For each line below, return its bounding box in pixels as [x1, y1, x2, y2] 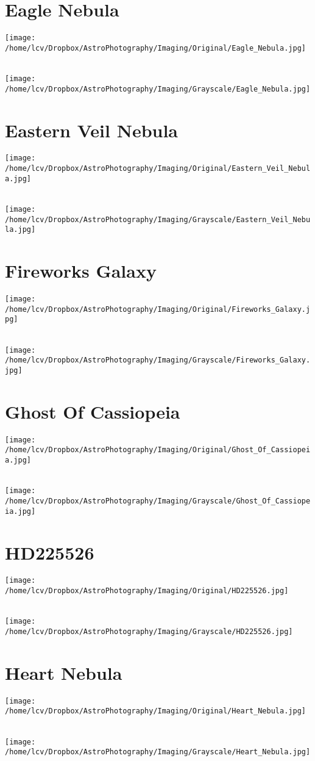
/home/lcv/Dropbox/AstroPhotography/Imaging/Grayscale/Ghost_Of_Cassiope [5, 497, 311, 505]
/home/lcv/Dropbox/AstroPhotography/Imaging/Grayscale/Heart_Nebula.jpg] [5, 748, 311, 757]
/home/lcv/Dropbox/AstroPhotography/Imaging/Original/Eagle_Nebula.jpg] [5, 43, 306, 52]
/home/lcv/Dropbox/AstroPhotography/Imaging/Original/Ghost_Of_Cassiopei [5, 445, 311, 455]
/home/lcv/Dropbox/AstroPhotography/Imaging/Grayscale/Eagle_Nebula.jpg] [5, 84, 311, 93]
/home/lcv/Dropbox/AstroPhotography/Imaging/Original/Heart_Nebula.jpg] [5, 707, 306, 716]
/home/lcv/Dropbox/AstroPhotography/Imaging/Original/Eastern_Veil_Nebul [5, 164, 311, 173]
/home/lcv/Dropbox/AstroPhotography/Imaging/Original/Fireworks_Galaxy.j [5, 305, 311, 314]
